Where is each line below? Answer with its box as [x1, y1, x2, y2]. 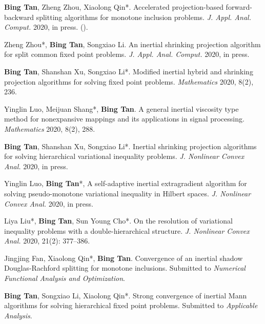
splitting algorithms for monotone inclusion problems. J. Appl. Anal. [36, 11, 251, 22]
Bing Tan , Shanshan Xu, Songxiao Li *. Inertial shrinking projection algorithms [4, 140, 257, 151]
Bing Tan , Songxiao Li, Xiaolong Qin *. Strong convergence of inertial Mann [4, 290, 247, 300]
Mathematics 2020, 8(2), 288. [4, 123, 95, 134]
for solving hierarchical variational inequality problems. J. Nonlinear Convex [4, 151, 244, 161]
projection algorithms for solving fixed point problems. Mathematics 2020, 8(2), [4, 76, 254, 87]
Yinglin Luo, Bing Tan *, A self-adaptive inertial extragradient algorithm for [4, 178, 247, 189]
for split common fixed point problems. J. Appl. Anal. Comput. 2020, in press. [4, 49, 250, 59]
